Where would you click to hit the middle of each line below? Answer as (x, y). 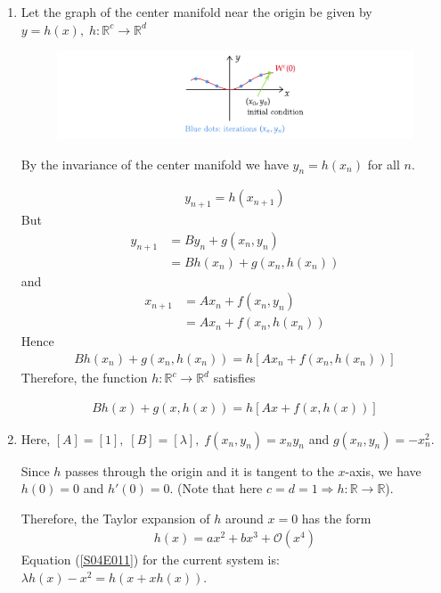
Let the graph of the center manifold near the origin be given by (196, 12)
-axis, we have (383, 470)
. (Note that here (216, 488)
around (244, 518)
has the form (336, 518)
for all (384, 164)
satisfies (234, 378)
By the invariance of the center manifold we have (155, 164)
